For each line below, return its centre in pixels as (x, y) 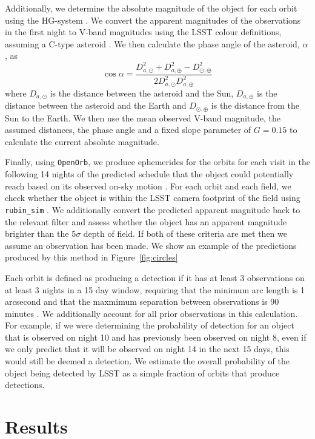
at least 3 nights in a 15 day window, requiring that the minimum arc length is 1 (155, 289)
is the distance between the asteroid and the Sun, (142, 93)
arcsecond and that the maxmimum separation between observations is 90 (142, 301)
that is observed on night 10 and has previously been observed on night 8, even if (156, 337)
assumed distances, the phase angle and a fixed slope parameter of (128, 130)
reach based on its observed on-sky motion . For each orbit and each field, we (148, 185)
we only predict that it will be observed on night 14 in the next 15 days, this (147, 349)
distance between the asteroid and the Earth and (96, 105)
